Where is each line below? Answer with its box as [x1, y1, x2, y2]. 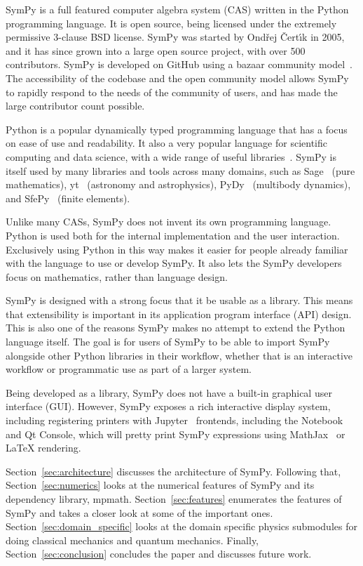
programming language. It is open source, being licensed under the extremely [6, 15, 337, 30]
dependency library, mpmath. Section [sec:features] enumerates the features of [6, 492, 342, 506]
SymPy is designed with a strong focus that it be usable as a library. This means [6, 293, 353, 308]
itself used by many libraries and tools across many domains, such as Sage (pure [6, 163, 355, 178]
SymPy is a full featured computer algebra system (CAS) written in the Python [6, 2, 349, 16]
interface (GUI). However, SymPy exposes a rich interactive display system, [6, 399, 331, 414]
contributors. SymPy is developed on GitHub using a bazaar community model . [6, 57, 352, 72]
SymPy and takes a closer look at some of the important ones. [6, 505, 273, 520]
